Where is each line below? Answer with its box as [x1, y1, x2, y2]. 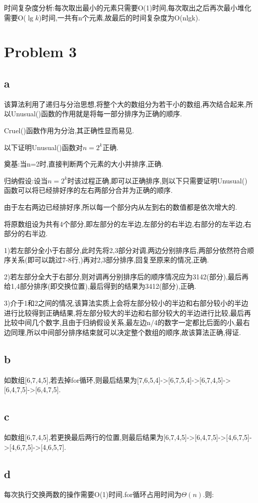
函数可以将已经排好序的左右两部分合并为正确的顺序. [4, 185, 173, 195]
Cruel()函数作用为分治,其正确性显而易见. [4, 125, 134, 135]
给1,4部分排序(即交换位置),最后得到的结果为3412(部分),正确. [4, 281, 196, 291]
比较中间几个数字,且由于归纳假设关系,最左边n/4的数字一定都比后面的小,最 [4, 317, 243, 328]
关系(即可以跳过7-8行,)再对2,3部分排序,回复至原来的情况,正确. [10, 254, 209, 265]
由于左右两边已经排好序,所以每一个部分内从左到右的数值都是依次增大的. [4, 201, 237, 212]
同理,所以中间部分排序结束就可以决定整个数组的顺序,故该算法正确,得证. [10, 327, 241, 337]
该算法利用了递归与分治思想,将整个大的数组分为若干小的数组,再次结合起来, [4, 98, 246, 109]
